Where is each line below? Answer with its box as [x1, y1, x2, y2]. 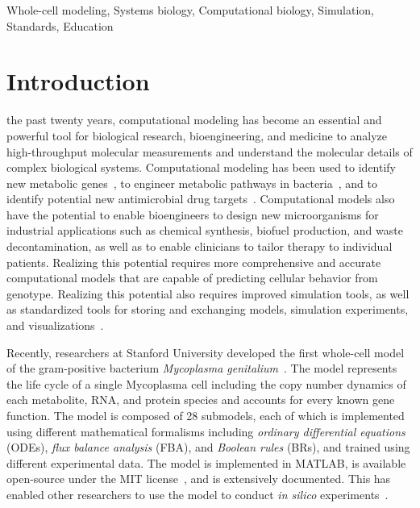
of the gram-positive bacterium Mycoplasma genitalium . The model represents [6, 360, 397, 377]
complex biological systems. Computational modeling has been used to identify [6, 159, 396, 176]
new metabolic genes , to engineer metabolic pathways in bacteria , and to [6, 174, 377, 191]
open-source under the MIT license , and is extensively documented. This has [6, 470, 391, 487]
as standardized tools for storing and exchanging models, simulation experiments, [6, 301, 409, 318]
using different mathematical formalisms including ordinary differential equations [6, 423, 405, 439]
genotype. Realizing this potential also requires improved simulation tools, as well [6, 285, 410, 302]
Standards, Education [6, 17, 114, 34]
